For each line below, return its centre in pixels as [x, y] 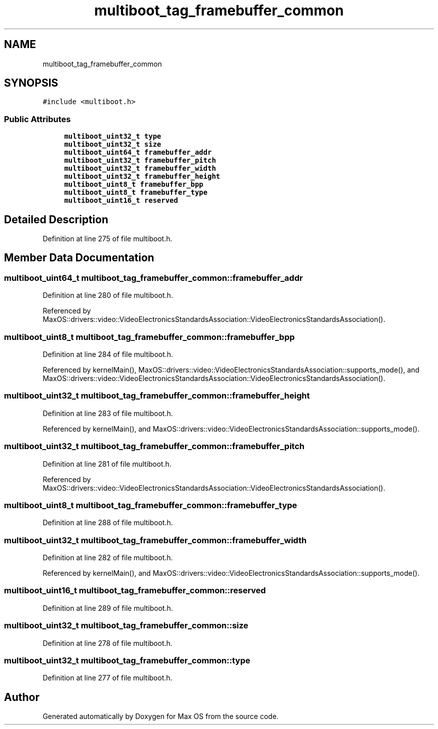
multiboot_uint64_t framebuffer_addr [138, 152]
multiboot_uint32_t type [113, 136]
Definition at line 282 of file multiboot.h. [108, 558]
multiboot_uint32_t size [113, 144]
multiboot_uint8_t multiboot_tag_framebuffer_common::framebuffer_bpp [149, 337]
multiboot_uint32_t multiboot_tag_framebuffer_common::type [127, 660]
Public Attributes [37, 119]
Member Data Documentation [79, 258]
